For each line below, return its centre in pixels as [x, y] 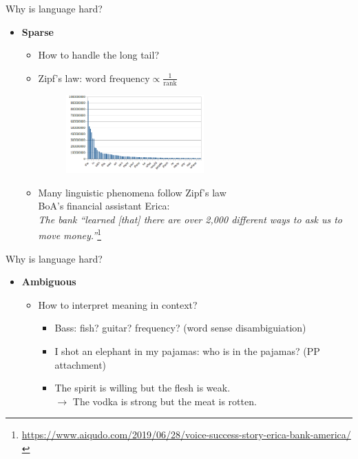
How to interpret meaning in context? [118, 304]
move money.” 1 [70, 234]
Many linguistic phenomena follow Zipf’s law [132, 192]
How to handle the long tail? [98, 55]
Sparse [38, 31]
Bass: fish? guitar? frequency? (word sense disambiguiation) [180, 328]
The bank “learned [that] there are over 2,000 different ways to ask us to [190, 219]
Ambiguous [49, 282]
